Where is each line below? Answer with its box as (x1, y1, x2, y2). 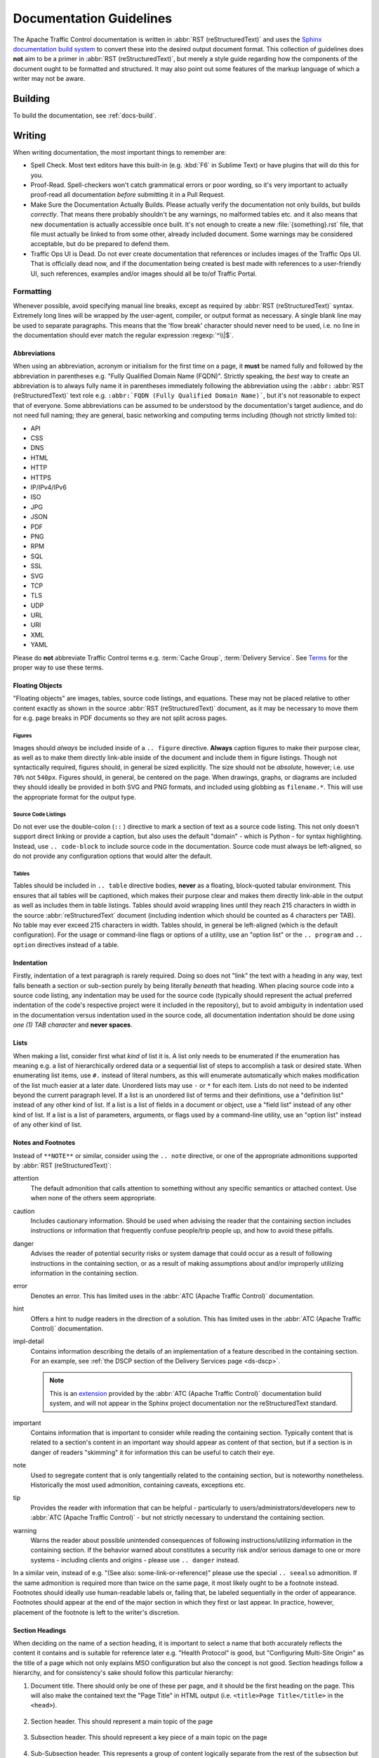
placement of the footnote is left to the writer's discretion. (13, 1608, 180, 1617)
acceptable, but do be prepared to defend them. (30, 240, 170, 248)
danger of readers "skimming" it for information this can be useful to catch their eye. (30, 1448, 275, 1456)
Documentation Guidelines (13, 11, 173, 26)
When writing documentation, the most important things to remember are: (13, 148, 227, 156)
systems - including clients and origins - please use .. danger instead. (30, 1555, 240, 1564)
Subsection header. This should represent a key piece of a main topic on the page (30, 1733, 267, 1742)
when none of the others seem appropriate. (30, 1194, 157, 1202)
